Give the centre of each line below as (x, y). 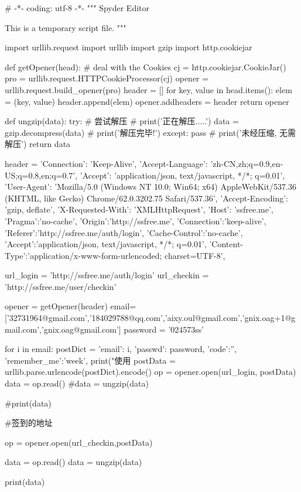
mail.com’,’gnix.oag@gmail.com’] (63, 329)
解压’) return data (38, 144)
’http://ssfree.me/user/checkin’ (61, 286)
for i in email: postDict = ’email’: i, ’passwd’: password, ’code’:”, (121, 349)
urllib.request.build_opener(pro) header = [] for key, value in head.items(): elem (148, 89)
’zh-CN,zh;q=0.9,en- (247, 163)
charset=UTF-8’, (195, 255)
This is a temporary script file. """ (66, 27)
